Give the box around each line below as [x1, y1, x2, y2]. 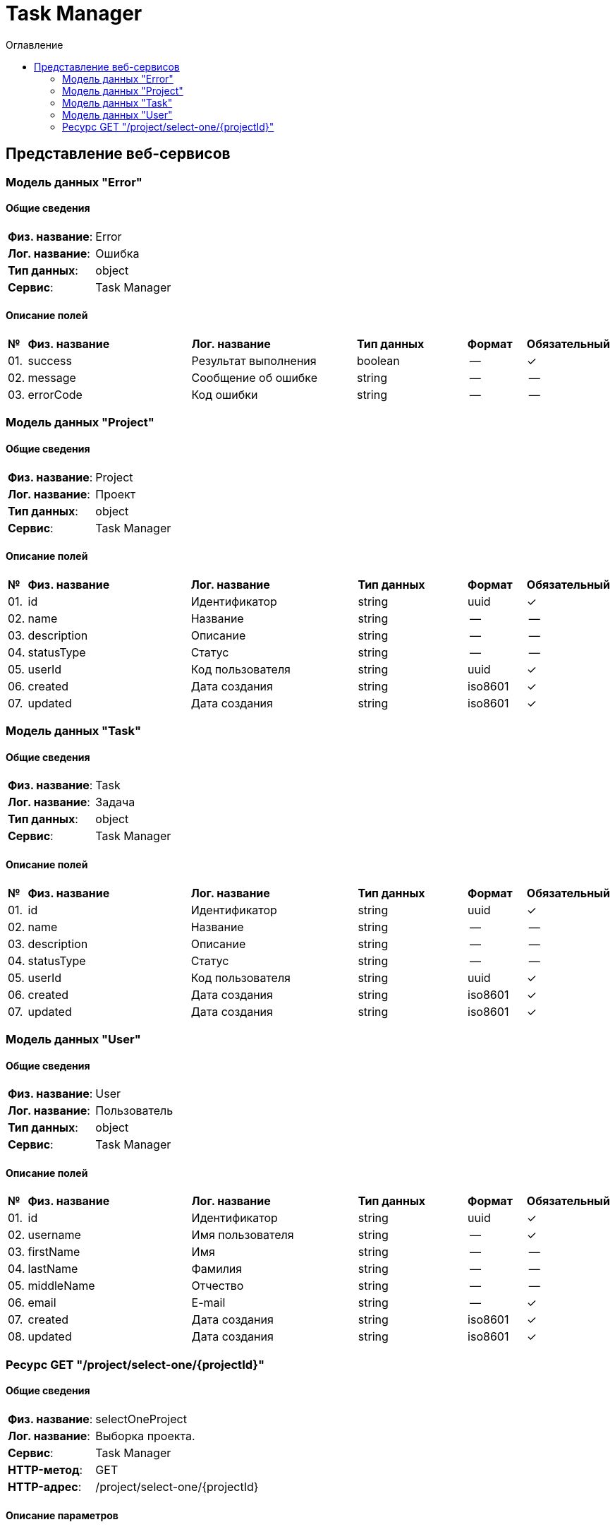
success [28, 354, 72, 369]
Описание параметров [6, 1509, 118, 1521]
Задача [95, 795, 135, 810]
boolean [357, 354, 400, 369]
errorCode [28, 388, 83, 402]
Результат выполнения [191, 354, 317, 369]
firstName [28, 1245, 80, 1259]
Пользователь [95, 1103, 173, 1118]
